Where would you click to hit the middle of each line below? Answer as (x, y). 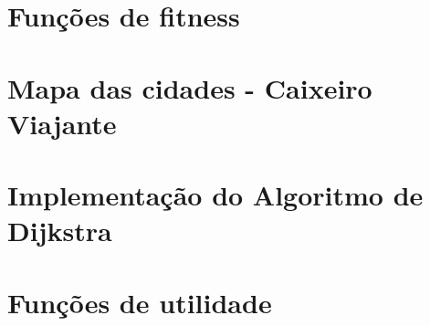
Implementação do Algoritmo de (215, 195)
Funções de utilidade (140, 302)
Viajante (62, 123)
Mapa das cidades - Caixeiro (190, 87)
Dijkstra (60, 231)
